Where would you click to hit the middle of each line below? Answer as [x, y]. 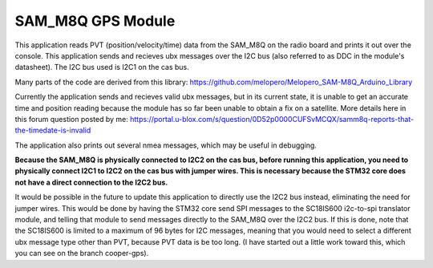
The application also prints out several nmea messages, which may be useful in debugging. [166, 145]
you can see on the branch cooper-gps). [82, 254]
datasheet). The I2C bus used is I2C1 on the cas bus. [102, 67]
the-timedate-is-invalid [53, 130]
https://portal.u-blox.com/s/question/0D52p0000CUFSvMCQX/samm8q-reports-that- [272, 119]
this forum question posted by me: [71, 119]
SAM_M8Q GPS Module [95, 21]
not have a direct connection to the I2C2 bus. [91, 182]
